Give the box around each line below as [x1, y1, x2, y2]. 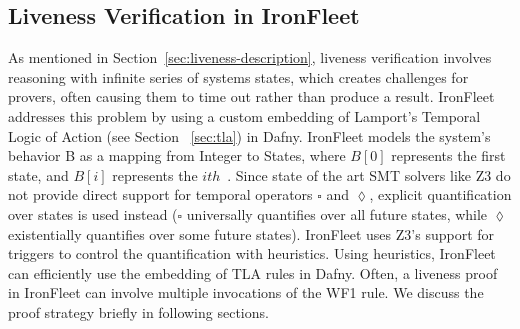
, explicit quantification [369, 184, 512, 205]
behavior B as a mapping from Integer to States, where [8, 145, 346, 166]
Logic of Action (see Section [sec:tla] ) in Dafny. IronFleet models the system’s [8, 125, 491, 146]
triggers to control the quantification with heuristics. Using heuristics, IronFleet [8, 243, 496, 264]
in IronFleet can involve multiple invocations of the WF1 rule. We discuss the [8, 282, 484, 303]
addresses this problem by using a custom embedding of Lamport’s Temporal [8, 105, 481, 126]
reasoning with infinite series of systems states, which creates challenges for [8, 66, 469, 87]
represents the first [391, 145, 506, 166]
